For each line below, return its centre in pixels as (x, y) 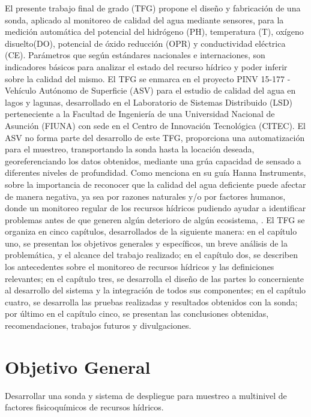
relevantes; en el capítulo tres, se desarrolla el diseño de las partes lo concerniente (155, 278)
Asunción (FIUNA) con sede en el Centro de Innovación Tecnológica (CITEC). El (155, 125)
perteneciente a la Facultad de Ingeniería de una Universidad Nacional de (140, 114)
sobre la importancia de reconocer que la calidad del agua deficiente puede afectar (155, 184)
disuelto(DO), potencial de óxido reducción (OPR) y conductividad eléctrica (145, 43)
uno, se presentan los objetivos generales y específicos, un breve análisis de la (146, 243)
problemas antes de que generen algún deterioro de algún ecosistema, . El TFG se (155, 219)
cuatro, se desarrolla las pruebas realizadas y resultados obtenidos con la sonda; (151, 301)
